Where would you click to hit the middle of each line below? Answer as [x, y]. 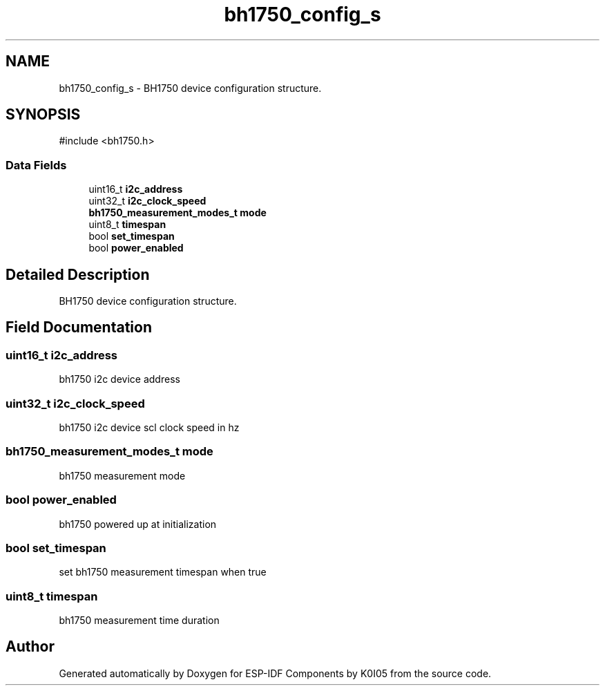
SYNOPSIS [43, 115]
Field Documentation [79, 328]
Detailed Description [78, 274]
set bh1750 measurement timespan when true [163, 572]
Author [30, 647]
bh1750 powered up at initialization [138, 524]
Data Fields [36, 165]
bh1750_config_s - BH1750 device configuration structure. [190, 88]
